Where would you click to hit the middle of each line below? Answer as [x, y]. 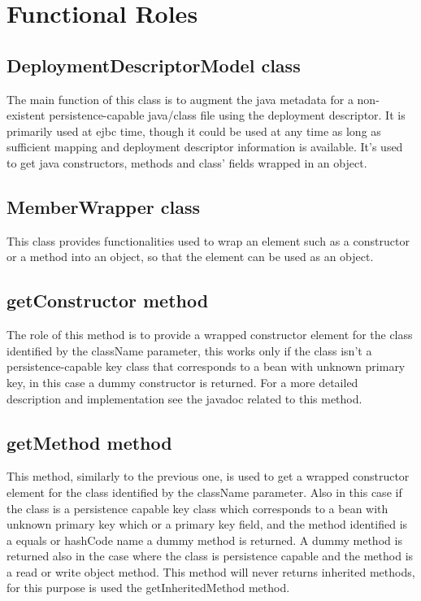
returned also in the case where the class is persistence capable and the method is [210, 556]
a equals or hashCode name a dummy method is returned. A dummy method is [204, 540]
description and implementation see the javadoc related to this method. [184, 398]
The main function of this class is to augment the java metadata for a [180, 99]
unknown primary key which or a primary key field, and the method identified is [207, 524]
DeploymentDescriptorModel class [154, 65]
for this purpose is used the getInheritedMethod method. [148, 588]
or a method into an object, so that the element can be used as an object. [190, 257]
